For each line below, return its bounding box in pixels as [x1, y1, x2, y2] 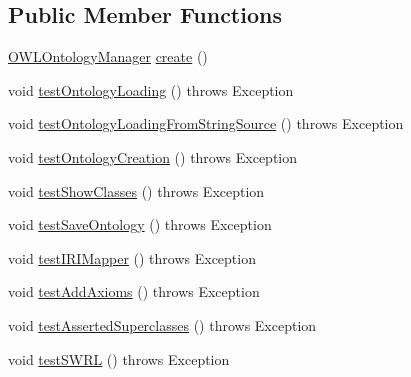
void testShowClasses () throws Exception [8, 180, 265, 201]
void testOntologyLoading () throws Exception [8, 79, 294, 100]
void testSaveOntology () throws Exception [8, 214, 272, 235]
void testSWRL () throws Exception [8, 348, 230, 369]
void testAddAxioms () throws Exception [8, 281, 260, 302]
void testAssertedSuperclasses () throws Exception [8, 314, 317, 335]
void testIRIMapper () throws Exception [8, 247, 256, 268]
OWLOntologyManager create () [8, 46, 208, 67]
